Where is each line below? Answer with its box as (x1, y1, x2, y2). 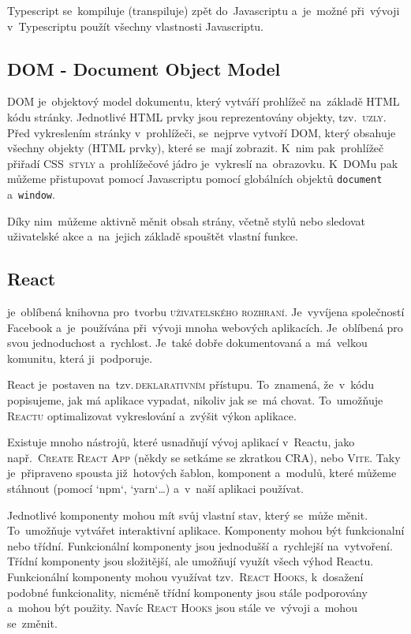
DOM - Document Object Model (7, 56, 281, 80)
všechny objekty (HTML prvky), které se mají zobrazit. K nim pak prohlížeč (7, 140, 384, 156)
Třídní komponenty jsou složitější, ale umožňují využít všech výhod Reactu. (7, 553, 374, 569)
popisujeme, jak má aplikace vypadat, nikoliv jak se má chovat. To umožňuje (7, 392, 383, 408)
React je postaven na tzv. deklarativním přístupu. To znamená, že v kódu (7, 376, 375, 393)
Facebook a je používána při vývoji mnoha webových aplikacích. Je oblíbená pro (7, 319, 403, 335)
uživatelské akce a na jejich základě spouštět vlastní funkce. (7, 228, 298, 244)
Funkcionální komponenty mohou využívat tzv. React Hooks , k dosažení (7, 568, 364, 584)
